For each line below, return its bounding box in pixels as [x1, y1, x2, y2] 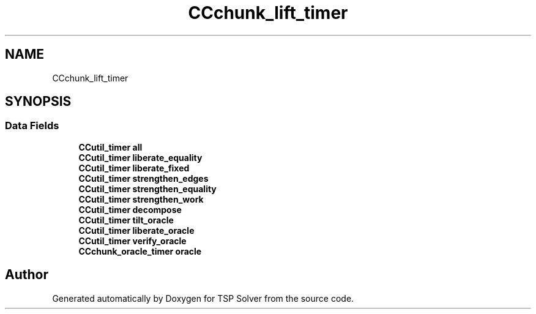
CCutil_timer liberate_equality [78, 152, 203, 163]
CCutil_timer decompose [78, 204, 182, 215]
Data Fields [5, 119, 59, 132]
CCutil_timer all [78, 141, 143, 152]
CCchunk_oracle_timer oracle [78, 245, 202, 256]
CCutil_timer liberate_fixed [78, 162, 190, 173]
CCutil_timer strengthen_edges [78, 173, 209, 184]
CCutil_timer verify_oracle [78, 235, 187, 246]
